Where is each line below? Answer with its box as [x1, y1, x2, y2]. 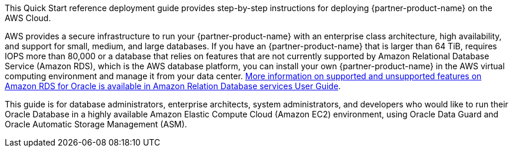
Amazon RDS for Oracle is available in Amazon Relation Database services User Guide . [5, 81, 341, 91]
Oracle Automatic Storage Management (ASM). [5, 119, 187, 129]
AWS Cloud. [5, 13, 51, 23]
